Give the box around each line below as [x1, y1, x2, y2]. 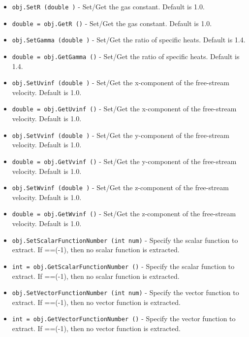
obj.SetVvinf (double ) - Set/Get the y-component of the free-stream [12, 130, 230, 140]
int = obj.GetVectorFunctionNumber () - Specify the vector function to [12, 313, 236, 324]
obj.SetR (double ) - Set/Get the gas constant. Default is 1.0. [12, 1, 205, 11]
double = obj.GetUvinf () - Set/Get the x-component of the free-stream [12, 103, 237, 114]
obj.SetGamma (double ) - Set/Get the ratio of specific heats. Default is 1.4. [12, 34, 246, 45]
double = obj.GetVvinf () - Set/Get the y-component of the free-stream [12, 156, 237, 166]
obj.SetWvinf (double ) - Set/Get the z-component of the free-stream [12, 182, 229, 193]
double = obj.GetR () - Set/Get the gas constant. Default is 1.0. [12, 18, 212, 28]
